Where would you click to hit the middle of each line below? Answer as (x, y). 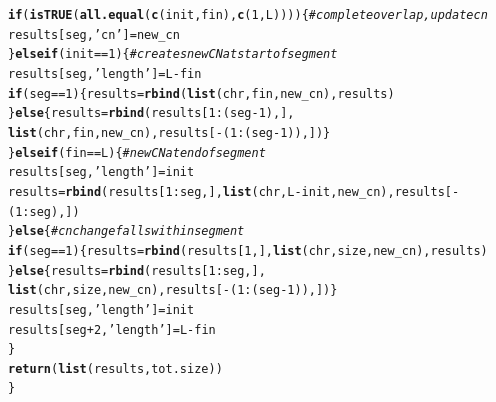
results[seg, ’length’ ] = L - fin (105, 73)
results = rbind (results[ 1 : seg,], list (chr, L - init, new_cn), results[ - (234, 191)
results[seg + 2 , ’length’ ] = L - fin (112, 329)
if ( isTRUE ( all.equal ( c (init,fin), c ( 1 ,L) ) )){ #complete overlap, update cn (248, 15)
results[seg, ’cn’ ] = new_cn (94, 34)
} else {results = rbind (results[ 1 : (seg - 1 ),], (151, 113)
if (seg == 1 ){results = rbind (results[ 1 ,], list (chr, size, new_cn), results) (248, 250)
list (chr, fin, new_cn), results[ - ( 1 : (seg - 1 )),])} (169, 132)
